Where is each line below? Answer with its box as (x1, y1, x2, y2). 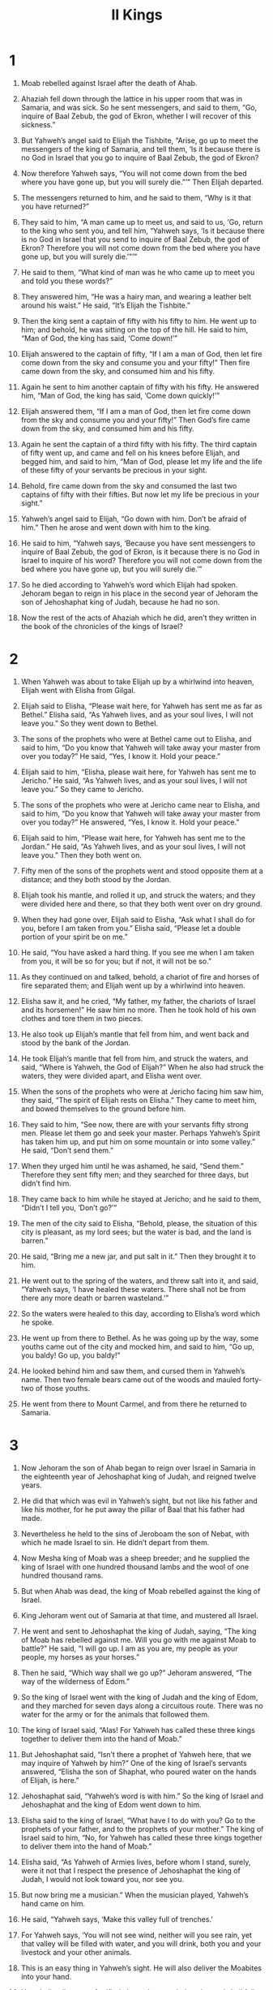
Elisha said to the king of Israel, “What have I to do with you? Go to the (20, 1816, 256, 1825)
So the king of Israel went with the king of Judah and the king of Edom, (20, 1692, 258, 1702)
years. (20, 1480, 43, 1490)
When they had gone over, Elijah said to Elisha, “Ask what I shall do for (20, 915, 256, 924)
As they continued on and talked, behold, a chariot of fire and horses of (20, 971, 260, 981)
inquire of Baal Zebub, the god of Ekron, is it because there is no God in (20, 546, 260, 557)
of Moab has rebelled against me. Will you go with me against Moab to (20, 1635, 257, 1644)
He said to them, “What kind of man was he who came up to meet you (20, 267, 255, 277)
